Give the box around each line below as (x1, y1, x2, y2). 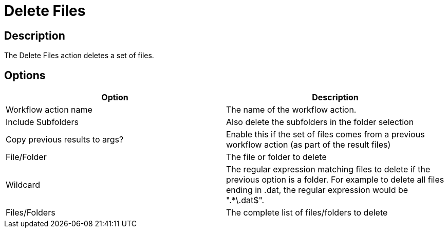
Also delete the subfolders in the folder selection (226, 117, 414, 128)
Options (4, 68, 46, 82)
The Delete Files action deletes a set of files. (4, 51, 154, 60)
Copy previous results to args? (6, 134, 124, 145)
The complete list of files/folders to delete (226, 207, 388, 218)
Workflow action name (6, 104, 92, 115)
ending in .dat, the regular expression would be (226, 185, 408, 195)
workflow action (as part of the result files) (226, 139, 391, 150)
